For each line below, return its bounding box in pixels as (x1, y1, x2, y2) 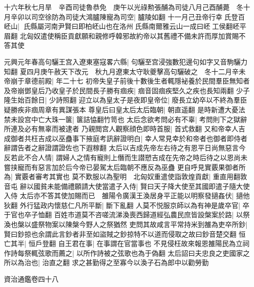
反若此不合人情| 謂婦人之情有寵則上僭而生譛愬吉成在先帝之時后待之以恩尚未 (4, 152, 248, 162)
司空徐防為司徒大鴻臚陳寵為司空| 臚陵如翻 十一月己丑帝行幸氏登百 (31, 11, 245, 21)
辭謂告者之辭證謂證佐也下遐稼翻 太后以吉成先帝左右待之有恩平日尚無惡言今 (4, 143, 246, 153)
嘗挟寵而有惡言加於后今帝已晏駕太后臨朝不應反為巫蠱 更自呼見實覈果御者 (4, 162, 239, 172)
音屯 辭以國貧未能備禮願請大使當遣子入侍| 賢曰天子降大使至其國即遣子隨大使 (4, 181, 250, 191)
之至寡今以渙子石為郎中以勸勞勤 (106, 257, 209, 267)
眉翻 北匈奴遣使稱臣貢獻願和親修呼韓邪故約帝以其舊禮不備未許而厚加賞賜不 (4, 30, 246, 41)
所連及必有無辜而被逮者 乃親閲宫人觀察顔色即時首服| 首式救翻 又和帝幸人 (4, 123, 238, 134)
